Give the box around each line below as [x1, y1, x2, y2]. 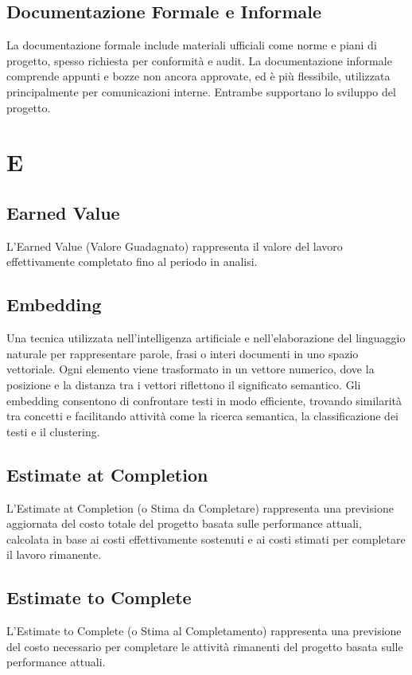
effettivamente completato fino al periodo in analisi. [6, 253, 258, 270]
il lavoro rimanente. [6, 546, 102, 563]
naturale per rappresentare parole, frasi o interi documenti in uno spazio [6, 345, 359, 361]
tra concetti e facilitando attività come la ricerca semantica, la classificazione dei [6, 408, 399, 424]
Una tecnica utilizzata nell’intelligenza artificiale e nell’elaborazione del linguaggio [6, 330, 406, 346]
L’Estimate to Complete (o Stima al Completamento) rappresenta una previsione [6, 622, 402, 639]
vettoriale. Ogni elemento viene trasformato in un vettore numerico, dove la [6, 361, 375, 377]
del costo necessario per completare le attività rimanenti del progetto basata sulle [6, 638, 403, 654]
